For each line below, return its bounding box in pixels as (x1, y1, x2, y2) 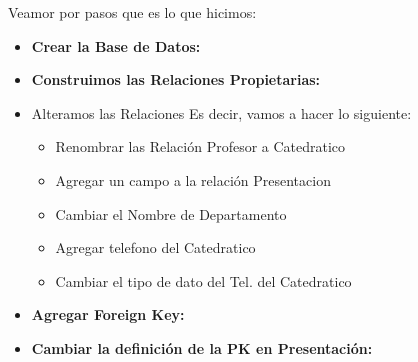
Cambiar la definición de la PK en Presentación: (31, 337, 373, 358)
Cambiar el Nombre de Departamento (55, 203, 287, 224)
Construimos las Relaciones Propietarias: (31, 69, 321, 90)
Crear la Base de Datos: (31, 35, 201, 56)
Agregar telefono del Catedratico (55, 237, 256, 258)
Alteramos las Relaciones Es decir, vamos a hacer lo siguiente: (31, 102, 412, 123)
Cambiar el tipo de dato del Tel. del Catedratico (55, 270, 352, 291)
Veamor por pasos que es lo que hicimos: (8, 2, 257, 22)
